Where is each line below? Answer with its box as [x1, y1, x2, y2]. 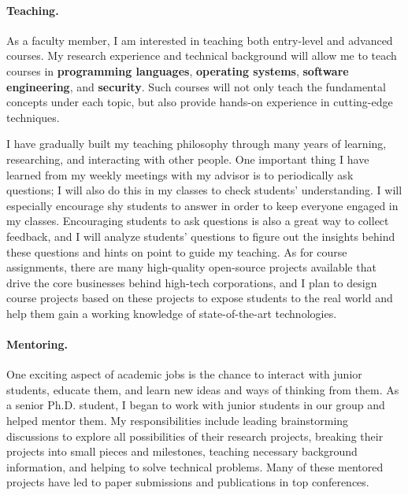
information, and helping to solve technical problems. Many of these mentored [6, 458, 384, 475]
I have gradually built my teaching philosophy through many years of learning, [6, 135, 387, 152]
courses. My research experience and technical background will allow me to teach [6, 47, 397, 64]
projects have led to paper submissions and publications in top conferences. [6, 474, 369, 490]
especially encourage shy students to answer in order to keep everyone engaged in [6, 197, 399, 213]
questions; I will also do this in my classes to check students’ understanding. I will [6, 182, 402, 198]
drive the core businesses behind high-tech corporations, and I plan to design [6, 274, 377, 290]
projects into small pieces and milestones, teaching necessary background [6, 443, 358, 460]
